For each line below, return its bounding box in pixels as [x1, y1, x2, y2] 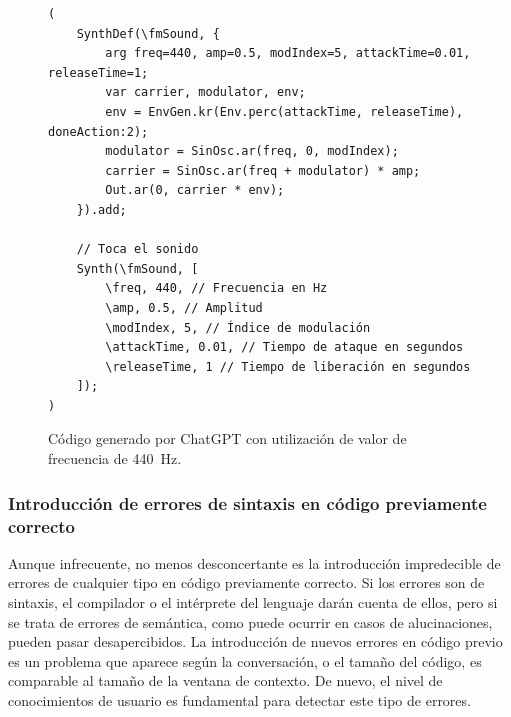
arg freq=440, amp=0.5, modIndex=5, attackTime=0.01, [105, 46, 471, 61]
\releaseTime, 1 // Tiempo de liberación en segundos [105, 359, 471, 374]
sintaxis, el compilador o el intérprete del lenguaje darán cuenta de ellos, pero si [8, 591, 498, 612]
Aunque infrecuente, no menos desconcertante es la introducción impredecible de [8, 552, 501, 573]
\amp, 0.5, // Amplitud [105, 300, 263, 315]
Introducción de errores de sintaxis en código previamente [8, 490, 487, 515]
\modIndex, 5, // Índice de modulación [105, 320, 371, 335]
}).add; [76, 202, 127, 217]
